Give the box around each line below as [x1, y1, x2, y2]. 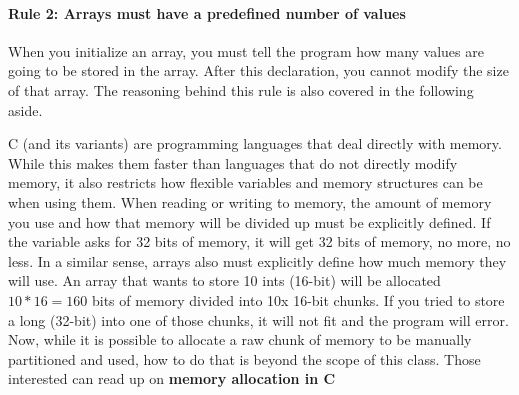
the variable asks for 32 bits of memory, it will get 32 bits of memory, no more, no [8, 231, 511, 252]
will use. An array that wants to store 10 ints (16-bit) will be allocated [8, 270, 441, 291]
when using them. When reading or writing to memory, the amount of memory [8, 191, 492, 212]
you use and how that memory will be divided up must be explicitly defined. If [8, 211, 491, 232]
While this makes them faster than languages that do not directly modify [8, 152, 458, 173]
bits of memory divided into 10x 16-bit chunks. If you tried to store [91, 289, 505, 310]
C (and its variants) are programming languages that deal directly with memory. [8, 133, 502, 154]
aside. [8, 99, 43, 120]
